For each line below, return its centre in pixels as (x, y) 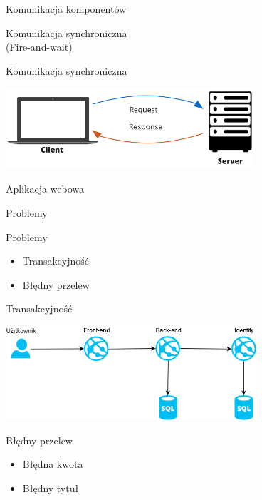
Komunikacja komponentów (66, 9)
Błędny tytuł (51, 488)
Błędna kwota (53, 464)
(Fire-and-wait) (39, 47)
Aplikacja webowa (45, 189)
